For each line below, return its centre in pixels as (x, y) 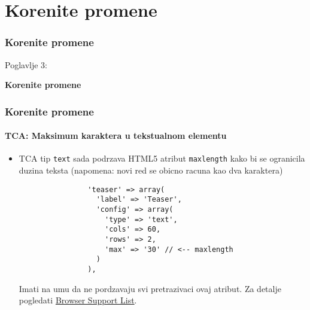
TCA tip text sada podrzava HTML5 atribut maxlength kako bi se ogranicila (162, 158)
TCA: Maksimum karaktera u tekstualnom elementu (116, 136)
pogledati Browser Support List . (78, 300)
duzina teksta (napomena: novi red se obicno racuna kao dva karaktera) (151, 170)
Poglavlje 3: (26, 64)
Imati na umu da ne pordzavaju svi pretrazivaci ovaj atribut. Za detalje (150, 288)
